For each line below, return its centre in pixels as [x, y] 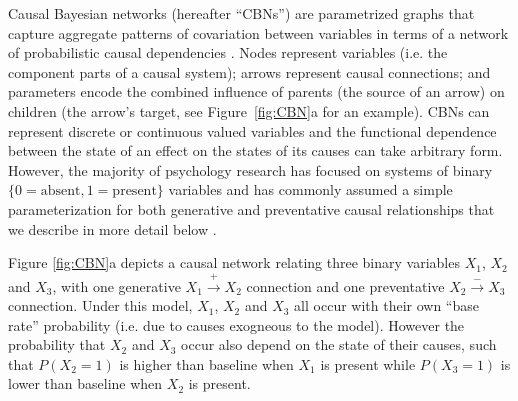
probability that [57, 344]
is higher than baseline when [206, 363]
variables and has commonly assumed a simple [310, 189]
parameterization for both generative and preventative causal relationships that [251, 208]
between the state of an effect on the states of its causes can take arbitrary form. [255, 150]
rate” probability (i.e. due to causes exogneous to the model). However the [236, 324]
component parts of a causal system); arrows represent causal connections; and [249, 71]
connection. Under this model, [100, 305]
